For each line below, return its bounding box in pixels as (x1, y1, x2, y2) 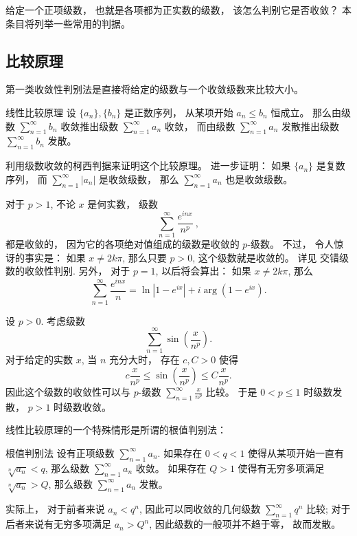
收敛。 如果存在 (135, 460, 207, 475)
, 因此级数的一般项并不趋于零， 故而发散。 (149, 517, 341, 531)
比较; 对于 (306, 502, 351, 516)
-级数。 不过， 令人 (247, 237, 334, 251)
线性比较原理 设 (5, 105, 76, 119)
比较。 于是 (205, 385, 257, 398)
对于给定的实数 (5, 352, 73, 367)
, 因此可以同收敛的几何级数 (139, 502, 261, 516)
